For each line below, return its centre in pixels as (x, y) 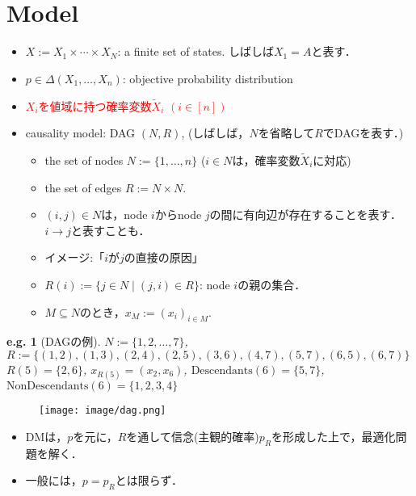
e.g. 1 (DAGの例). (54, 341)
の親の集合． (272, 284)
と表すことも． (110, 230)
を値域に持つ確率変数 (95, 105)
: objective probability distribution (208, 78)
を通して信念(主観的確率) (193, 436)
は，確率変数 (266, 160)
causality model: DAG (80, 133)
